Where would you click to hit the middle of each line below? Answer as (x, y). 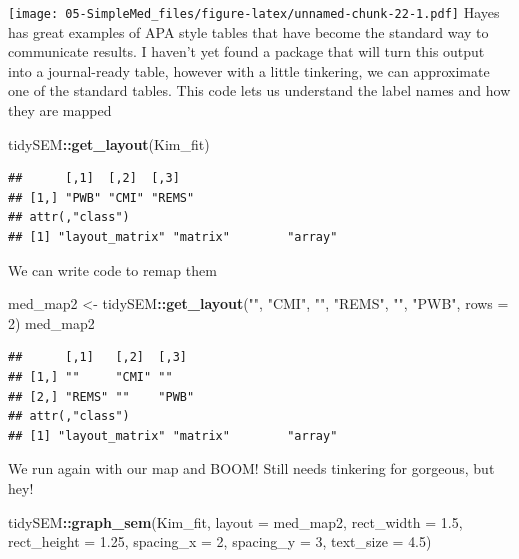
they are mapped (60, 110)
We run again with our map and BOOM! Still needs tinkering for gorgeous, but (251, 468)
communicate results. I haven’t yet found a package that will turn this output (246, 51)
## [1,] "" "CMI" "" (90, 376)
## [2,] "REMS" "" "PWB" (101, 396)
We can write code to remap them (112, 269)
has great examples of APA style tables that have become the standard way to (248, 31)
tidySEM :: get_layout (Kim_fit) (109, 143)
